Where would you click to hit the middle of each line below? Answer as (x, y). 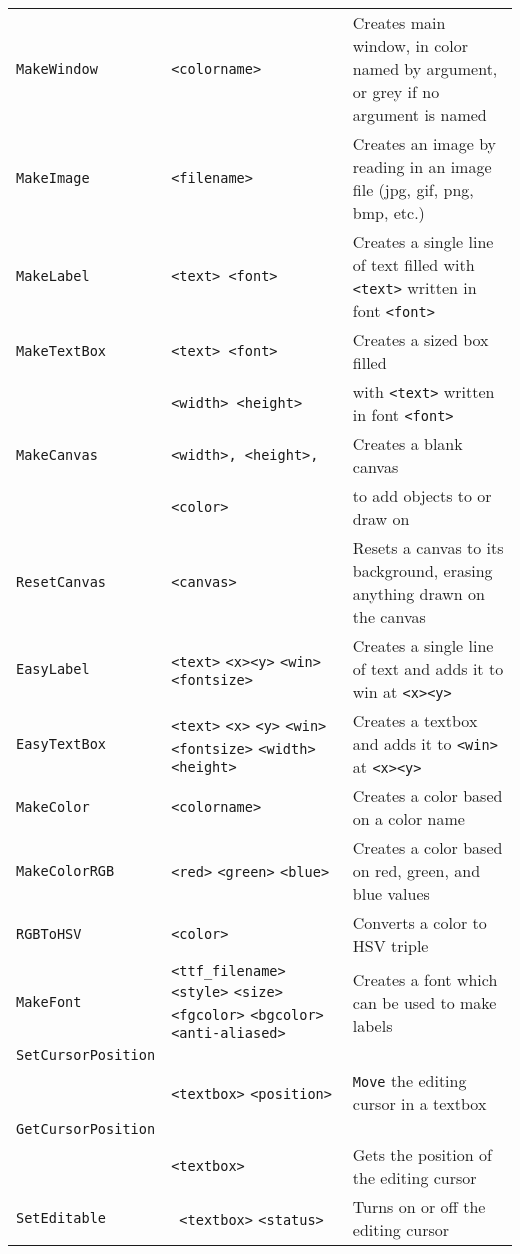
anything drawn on (418, 593)
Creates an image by (424, 143)
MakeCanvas (57, 455)
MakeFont (49, 1002)
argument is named (419, 114)
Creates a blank (407, 443)
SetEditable (61, 1218)
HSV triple (390, 945)
